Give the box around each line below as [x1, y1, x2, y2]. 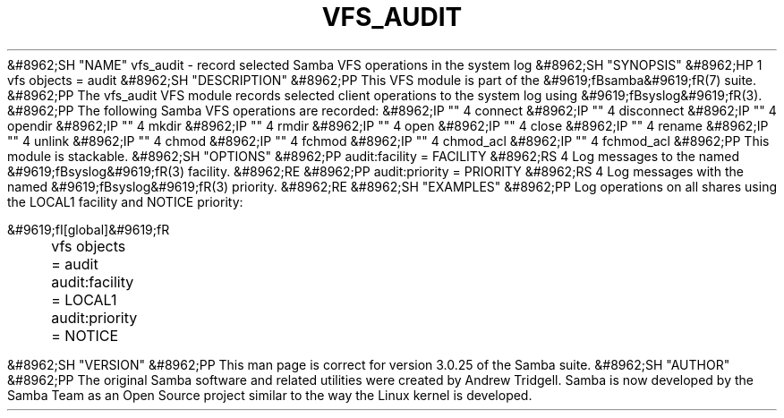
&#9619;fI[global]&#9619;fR [7, 221, 170, 237]
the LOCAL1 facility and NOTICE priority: [7, 193, 243, 209]
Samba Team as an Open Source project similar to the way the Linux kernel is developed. [7, 387, 533, 403]
